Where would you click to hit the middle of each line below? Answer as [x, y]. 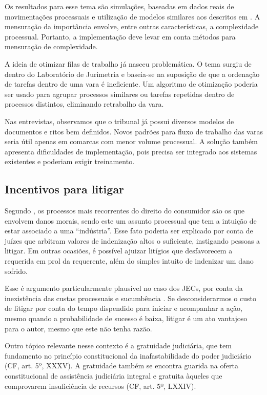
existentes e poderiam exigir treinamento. [70, 161]
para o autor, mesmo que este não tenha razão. [78, 328]
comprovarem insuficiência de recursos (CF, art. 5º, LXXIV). [100, 386]
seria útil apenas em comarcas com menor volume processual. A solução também [131, 141]
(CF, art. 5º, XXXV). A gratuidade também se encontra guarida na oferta [121, 366]
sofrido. [16, 271]
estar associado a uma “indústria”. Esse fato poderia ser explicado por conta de [129, 231]
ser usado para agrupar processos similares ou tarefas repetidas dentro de [120, 94]
